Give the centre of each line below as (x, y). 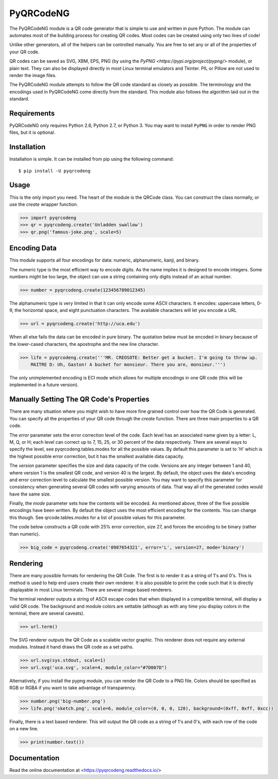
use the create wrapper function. (44, 204)
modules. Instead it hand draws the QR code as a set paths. (71, 647)
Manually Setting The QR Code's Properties (79, 399)
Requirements (32, 113)
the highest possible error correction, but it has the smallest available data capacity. (97, 456)
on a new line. (24, 728)
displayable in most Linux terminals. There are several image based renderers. (91, 590)
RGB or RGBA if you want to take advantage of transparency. (73, 688)
